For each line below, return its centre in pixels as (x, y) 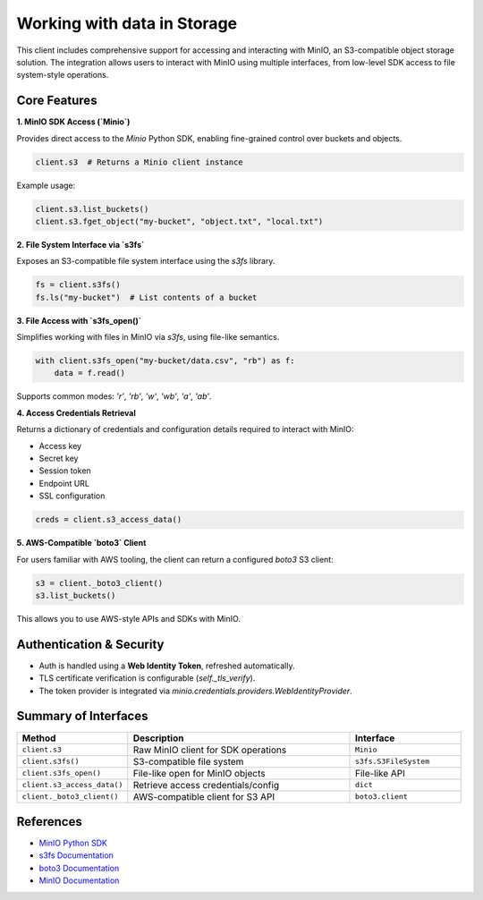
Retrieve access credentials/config (206, 785)
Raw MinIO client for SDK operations (210, 750)
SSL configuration (72, 496)
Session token (65, 471)
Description (158, 738)
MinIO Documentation (79, 880)
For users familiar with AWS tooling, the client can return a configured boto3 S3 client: (175, 559)
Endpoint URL (64, 483)
